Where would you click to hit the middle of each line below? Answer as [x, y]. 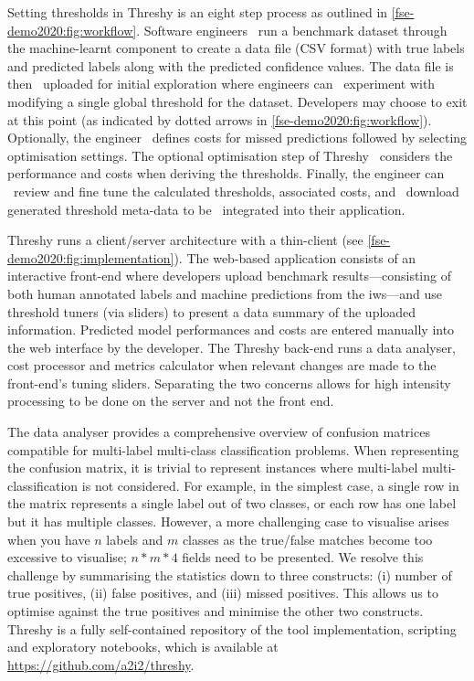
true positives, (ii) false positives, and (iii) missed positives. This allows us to [223, 593]
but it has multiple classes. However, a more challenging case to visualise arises [228, 521]
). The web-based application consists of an [295, 257]
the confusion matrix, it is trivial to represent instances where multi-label [213, 468]
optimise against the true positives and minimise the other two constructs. [216, 611]
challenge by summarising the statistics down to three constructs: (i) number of [230, 575]
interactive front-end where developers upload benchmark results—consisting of [229, 276]
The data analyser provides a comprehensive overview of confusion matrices [219, 432]
